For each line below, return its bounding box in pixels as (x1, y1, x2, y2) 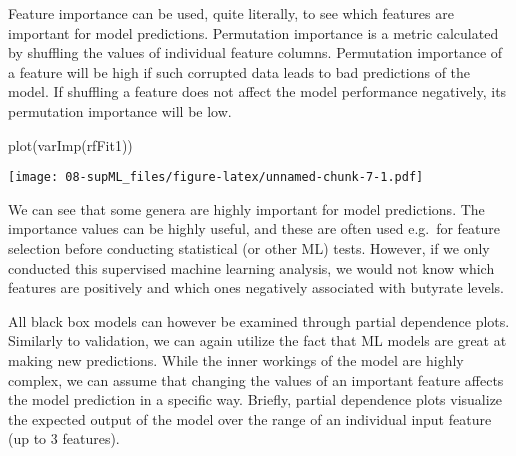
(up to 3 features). (8, 428, 120, 449)
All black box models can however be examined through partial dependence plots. (8, 310, 510, 331)
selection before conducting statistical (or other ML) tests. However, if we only (8, 238, 490, 258)
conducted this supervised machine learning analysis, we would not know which (8, 257, 495, 278)
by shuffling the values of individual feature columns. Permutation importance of (8, 42, 503, 63)
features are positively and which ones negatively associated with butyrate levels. (8, 277, 505, 298)
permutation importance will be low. (8, 100, 232, 121)
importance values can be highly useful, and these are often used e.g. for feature (8, 218, 501, 239)
